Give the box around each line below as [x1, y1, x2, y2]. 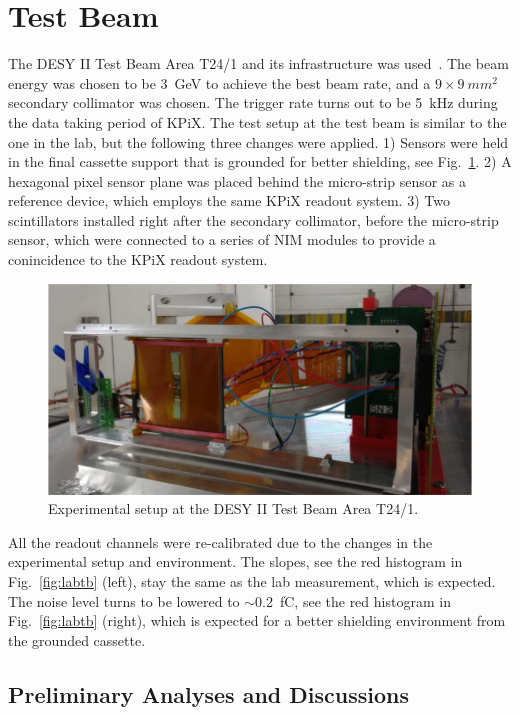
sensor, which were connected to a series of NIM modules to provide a [8, 229, 436, 250]
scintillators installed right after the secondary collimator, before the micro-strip [8, 209, 499, 230]
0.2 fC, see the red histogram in [255, 590, 451, 611]
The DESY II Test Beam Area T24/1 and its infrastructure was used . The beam [8, 53, 509, 74]
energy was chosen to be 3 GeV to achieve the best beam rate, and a [8, 72, 431, 93]
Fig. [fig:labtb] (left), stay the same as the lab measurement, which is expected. [8, 571, 496, 592]
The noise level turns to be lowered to [8, 590, 240, 611]
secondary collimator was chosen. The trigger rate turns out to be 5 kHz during [8, 92, 498, 113]
